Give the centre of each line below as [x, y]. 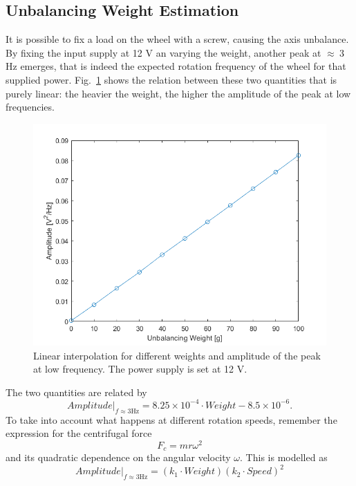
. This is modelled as [284, 457]
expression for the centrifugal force [79, 433]
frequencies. [30, 107]
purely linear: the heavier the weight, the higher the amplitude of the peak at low [178, 93]
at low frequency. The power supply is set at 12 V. [140, 369]
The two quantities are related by [76, 392]
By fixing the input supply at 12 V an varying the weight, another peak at [163, 52]
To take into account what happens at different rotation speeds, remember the [171, 419]
